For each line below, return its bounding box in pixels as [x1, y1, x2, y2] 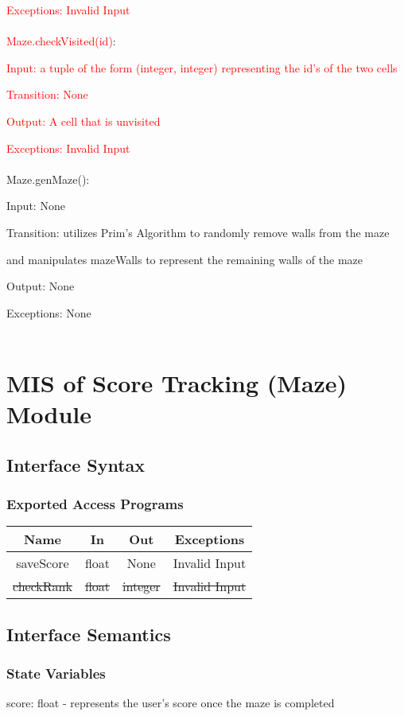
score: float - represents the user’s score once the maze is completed [6, 695, 335, 711]
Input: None [6, 197, 65, 214]
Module [6, 398, 92, 430]
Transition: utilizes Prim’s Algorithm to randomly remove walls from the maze [6, 224, 390, 240]
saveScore [16, 554, 69, 573]
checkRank [13, 577, 72, 596]
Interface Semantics [6, 621, 171, 646]
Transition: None [6, 86, 88, 103]
